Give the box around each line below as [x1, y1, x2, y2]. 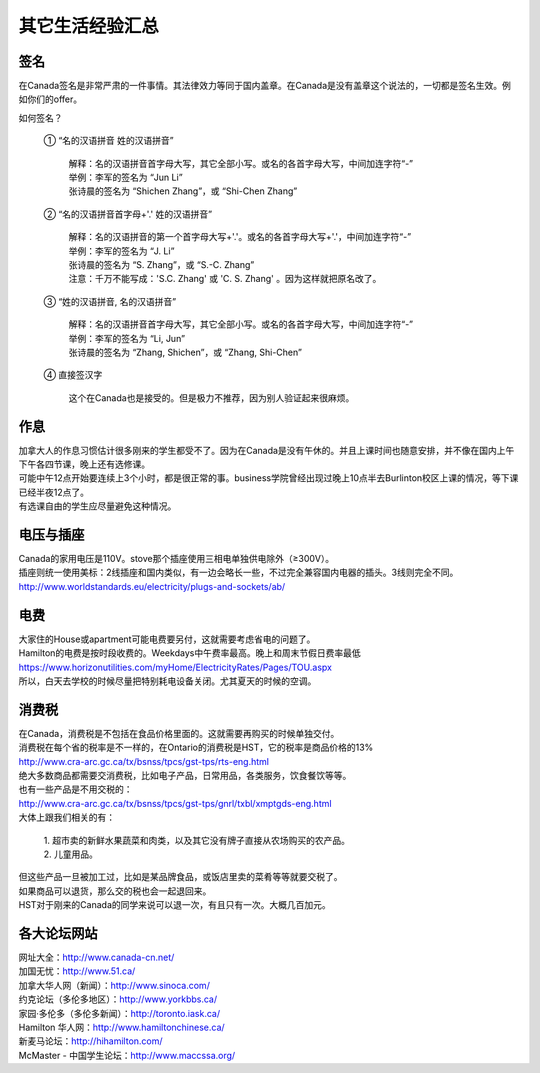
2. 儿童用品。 [43, 848, 99, 860]
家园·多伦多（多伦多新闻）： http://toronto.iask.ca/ [18, 1007, 220, 1019]
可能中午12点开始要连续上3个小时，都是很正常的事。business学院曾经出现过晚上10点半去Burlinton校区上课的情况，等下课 [18, 472, 519, 484]
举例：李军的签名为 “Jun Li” [68, 171, 184, 184]
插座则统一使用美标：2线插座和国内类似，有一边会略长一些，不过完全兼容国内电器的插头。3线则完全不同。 [18, 566, 459, 579]
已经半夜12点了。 [18, 486, 90, 498]
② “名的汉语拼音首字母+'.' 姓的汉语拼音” [43, 208, 213, 220]
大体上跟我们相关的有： [18, 811, 115, 824]
